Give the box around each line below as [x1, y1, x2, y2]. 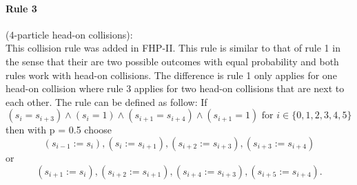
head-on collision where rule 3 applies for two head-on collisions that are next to [6, 81, 345, 96]
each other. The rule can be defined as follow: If [6, 94, 207, 109]
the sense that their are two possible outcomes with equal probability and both [6, 54, 339, 68]
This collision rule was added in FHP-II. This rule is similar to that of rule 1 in [6, 41, 340, 55]
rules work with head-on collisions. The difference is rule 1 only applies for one [6, 67, 337, 82]
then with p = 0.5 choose [6, 122, 112, 137]
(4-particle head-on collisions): [6, 27, 133, 41]
